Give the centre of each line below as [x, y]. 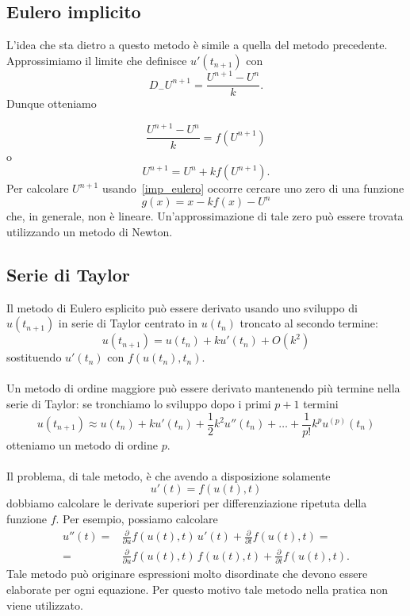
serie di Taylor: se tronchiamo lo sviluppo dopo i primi [139, 403]
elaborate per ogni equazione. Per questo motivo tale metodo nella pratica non [197, 589]
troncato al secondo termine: [309, 323]
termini [321, 403]
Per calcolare [38, 188]
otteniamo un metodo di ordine [82, 444]
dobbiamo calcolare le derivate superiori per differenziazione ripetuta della [187, 503]
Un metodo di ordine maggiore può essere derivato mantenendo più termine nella [203, 388]
